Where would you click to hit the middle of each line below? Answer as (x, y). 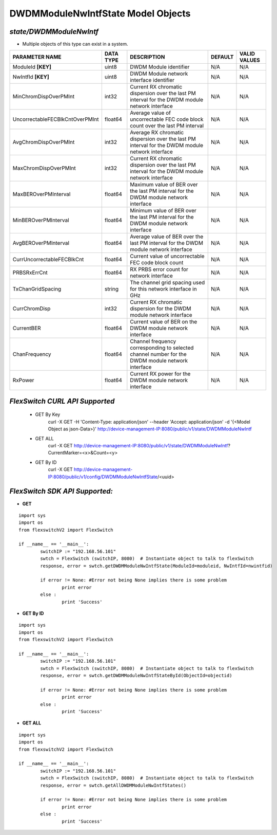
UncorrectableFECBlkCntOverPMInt (56, 119)
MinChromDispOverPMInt (43, 97)
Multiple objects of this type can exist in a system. (75, 44)
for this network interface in (163, 289)
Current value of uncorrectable (167, 256)
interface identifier (152, 80)
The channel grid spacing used (167, 283)
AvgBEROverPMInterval (41, 243)
